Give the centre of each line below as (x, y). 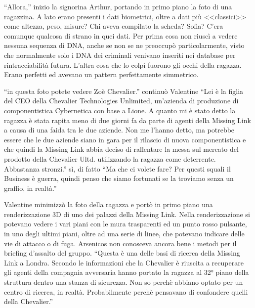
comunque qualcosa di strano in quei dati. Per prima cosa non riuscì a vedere (121, 35)
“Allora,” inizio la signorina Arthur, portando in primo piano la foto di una (118, 6)
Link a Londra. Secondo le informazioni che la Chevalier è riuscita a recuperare (124, 262)
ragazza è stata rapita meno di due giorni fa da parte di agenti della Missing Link (127, 120)
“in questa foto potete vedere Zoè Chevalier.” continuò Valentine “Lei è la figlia (124, 91)
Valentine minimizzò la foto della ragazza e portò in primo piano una (108, 204)
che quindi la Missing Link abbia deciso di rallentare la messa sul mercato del (121, 149)
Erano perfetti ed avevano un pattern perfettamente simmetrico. (101, 74)
